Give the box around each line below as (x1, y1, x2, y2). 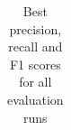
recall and (8, 37, 63, 56)
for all (19, 72, 52, 91)
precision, (9, 19, 62, 38)
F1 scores (9, 54, 61, 73)
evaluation (7, 89, 64, 108)
